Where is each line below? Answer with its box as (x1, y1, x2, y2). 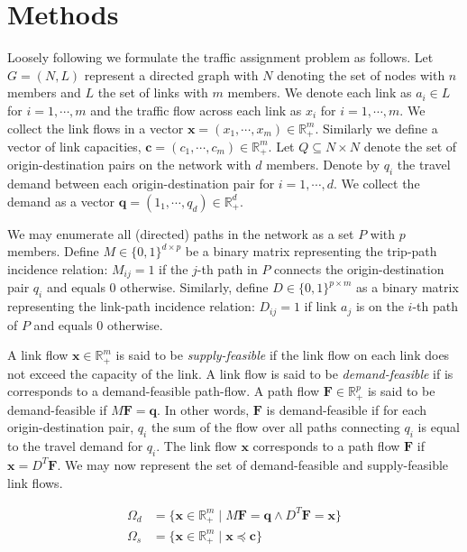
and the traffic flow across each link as (90, 100, 302, 119)
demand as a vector (7, 191, 115, 210)
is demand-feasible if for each (266, 400, 427, 419)
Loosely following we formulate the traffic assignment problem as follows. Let (7, 48, 434, 67)
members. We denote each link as (227, 83, 412, 102)
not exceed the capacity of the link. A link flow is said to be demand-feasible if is (7, 363, 453, 382)
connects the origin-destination (274, 259, 444, 278)
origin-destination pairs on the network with (7, 155, 252, 174)
